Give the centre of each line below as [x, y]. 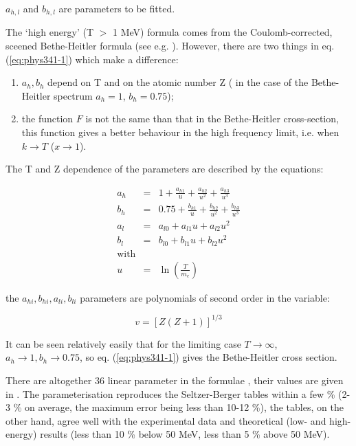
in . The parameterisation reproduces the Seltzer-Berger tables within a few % [170, 393]
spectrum [73, 95]
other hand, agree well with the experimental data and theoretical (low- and [166, 420]
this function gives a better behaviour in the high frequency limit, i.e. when [180, 132]
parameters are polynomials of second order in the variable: [205, 297]
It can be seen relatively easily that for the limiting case [123, 343]
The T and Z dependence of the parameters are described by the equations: [165, 169]
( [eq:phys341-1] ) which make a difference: [92, 59]
